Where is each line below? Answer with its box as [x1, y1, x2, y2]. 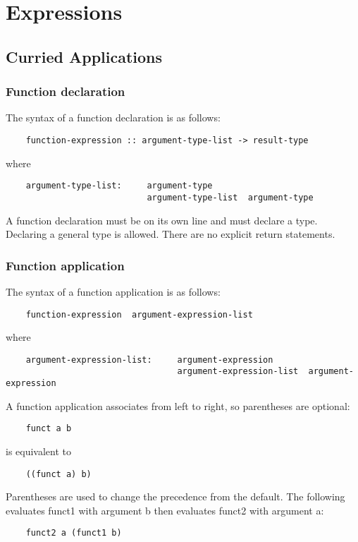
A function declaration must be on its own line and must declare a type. [6, 212, 318, 227]
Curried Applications [6, 45, 163, 67]
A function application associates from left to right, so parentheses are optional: [6, 398, 350, 413]
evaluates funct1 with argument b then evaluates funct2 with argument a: [6, 502, 324, 517]
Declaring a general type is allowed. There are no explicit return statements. [6, 227, 335, 241]
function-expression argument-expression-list [25, 309, 253, 320]
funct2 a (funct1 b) [25, 528, 122, 538]
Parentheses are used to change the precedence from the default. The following [6, 489, 345, 504]
